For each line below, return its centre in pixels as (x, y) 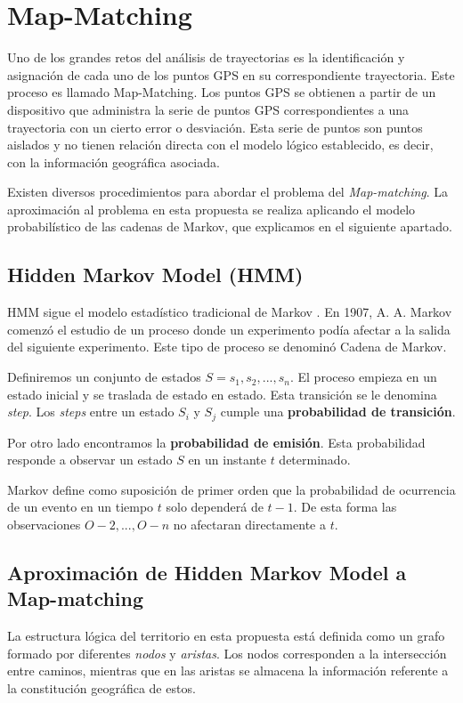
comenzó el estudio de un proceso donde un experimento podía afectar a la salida (229, 329)
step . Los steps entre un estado (91, 412)
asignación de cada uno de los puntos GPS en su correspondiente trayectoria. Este (231, 74)
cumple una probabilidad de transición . (338, 412)
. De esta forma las (345, 507)
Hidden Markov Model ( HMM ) (155, 275)
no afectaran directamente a (249, 525)
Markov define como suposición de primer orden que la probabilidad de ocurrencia (231, 489)
